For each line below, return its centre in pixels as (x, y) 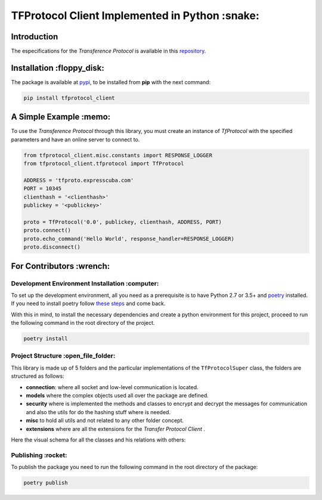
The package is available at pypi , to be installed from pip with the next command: (111, 82)
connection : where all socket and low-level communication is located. (112, 387)
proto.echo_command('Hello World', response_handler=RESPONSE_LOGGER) (129, 239)
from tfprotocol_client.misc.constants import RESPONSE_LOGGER (118, 155)
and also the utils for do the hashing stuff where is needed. (98, 412)
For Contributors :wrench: (61, 266)
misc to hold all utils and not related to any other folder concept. (105, 421)
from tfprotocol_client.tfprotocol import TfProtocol (104, 164)
